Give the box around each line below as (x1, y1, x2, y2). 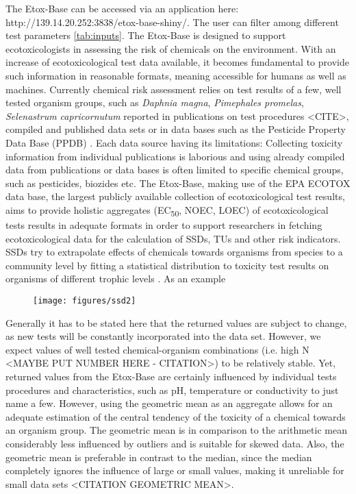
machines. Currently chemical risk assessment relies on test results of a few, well (5, 82, 342, 96)
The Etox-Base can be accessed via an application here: (5, 1, 239, 15)
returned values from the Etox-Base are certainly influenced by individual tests (5, 369, 337, 384)
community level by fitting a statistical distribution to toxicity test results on (5, 258, 329, 272)
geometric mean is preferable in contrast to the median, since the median (5, 449, 312, 464)
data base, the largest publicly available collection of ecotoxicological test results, (5, 189, 345, 203)
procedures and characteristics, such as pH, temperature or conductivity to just (5, 382, 339, 397)
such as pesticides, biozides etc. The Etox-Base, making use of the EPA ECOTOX (5, 175, 351, 190)
